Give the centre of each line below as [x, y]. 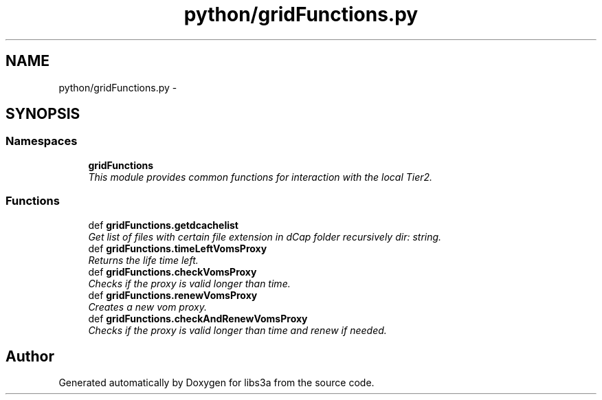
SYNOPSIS [43, 114]
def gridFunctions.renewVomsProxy [173, 295]
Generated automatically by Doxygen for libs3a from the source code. [216, 383]
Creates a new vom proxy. [147, 307]
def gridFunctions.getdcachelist [163, 225]
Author [30, 356]
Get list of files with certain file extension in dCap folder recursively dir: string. [265, 236]
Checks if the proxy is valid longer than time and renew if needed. [237, 330]
